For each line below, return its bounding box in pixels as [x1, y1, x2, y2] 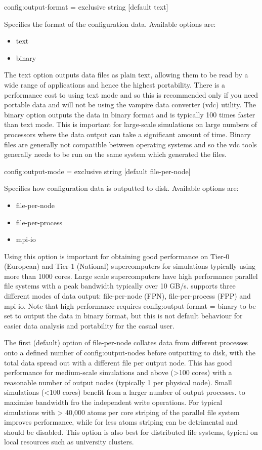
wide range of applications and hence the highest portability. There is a [4, 79, 226, 90]
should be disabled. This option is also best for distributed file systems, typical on [4, 426, 258, 437]
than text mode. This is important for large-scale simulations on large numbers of [4, 119, 257, 130]
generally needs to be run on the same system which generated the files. [4, 149, 227, 159]
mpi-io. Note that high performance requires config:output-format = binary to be [4, 300, 256, 311]
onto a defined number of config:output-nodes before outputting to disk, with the [4, 347, 255, 358]
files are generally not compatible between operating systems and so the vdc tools [4, 139, 257, 149]
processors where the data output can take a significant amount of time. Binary [4, 129, 251, 139]
